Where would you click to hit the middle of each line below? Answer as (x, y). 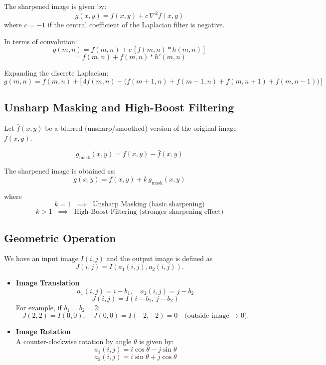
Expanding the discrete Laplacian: (56, 73)
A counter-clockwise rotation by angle (74, 341)
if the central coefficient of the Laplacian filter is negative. (136, 25)
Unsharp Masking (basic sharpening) (149, 205)
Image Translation (48, 283)
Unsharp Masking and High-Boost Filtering (119, 107)
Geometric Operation (60, 237)
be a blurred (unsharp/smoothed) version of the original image (141, 128)
